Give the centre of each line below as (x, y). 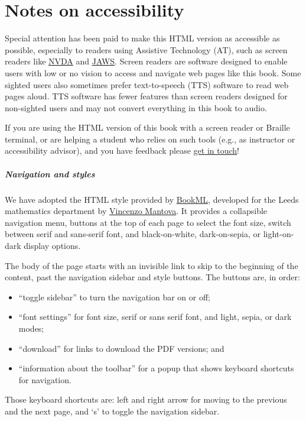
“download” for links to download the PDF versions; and (121, 348)
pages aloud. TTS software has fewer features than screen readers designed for (146, 96)
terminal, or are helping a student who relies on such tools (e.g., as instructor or (150, 139)
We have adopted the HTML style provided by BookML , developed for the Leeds (152, 199)
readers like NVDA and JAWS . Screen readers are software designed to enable (146, 61)
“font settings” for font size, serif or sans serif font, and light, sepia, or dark (155, 317)
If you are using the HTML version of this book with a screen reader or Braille (147, 127)
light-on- (279, 234)
